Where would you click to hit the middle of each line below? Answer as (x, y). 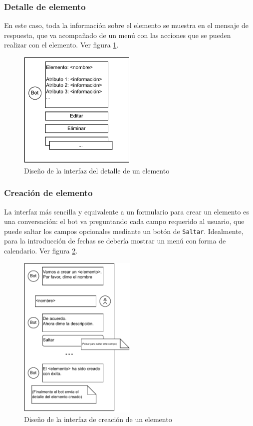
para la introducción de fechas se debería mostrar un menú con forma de (115, 241)
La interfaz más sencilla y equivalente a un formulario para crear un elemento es (127, 211)
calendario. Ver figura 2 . (41, 250)
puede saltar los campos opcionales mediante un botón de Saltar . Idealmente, (124, 231)
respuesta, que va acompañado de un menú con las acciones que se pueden (118, 35)
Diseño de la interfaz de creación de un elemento (98, 419)
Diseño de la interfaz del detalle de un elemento (97, 170)
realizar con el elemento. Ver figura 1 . (61, 45)
